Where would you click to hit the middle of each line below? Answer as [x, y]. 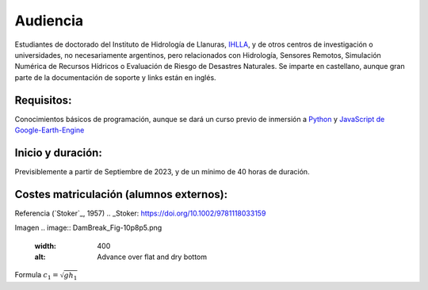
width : [46, 246]
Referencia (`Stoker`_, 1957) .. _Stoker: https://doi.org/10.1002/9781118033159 [140, 213]
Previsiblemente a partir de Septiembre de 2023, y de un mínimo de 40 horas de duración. [162, 171]
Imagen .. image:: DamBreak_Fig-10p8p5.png [88, 228]
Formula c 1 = [36, 276]
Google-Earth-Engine [50, 130]
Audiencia [49, 21]
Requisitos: [43, 100]
